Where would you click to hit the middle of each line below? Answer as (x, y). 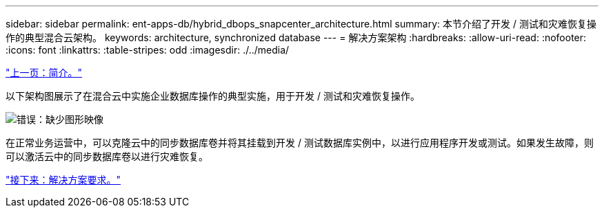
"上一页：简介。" (44, 72)
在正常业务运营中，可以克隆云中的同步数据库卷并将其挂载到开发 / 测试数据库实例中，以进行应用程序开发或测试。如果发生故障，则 (300, 143)
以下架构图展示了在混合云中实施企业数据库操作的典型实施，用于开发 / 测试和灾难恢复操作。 (213, 96)
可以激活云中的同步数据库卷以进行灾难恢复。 (107, 156)
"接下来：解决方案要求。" (63, 180)
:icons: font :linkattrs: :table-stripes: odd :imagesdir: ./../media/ (148, 50)
